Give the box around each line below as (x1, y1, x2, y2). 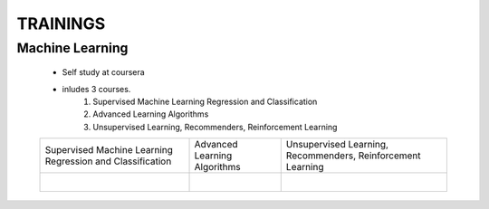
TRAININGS (16, 14, 106, 33)
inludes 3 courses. (62, 83, 131, 94)
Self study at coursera (62, 67, 145, 78)
